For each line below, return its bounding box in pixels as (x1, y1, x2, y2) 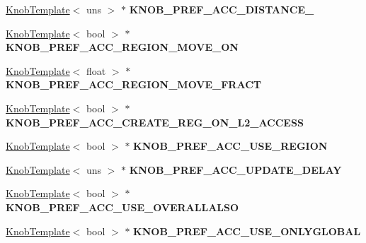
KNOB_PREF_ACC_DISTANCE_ (129, 2, 314, 16)
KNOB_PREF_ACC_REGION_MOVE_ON (6, 40, 239, 54)
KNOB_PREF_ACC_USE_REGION (133, 138, 328, 153)
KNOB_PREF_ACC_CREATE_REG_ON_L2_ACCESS (6, 114, 304, 129)
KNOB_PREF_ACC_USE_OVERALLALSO (6, 199, 239, 214)
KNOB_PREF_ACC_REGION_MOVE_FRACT (6, 77, 261, 92)
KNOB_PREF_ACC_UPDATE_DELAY (129, 162, 342, 177)
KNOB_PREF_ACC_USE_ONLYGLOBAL (133, 223, 361, 238)
